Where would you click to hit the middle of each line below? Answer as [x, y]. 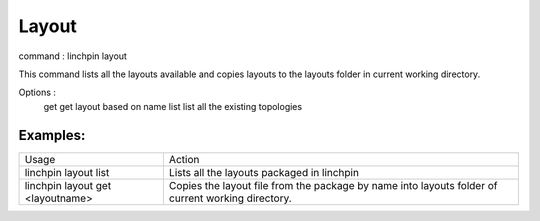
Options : [37, 92]
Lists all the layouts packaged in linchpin [264, 172]
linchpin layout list [67, 172]
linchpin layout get [68, 185]
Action [184, 159]
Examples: [52, 135]
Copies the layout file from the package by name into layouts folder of [333, 185]
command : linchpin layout [72, 56]
